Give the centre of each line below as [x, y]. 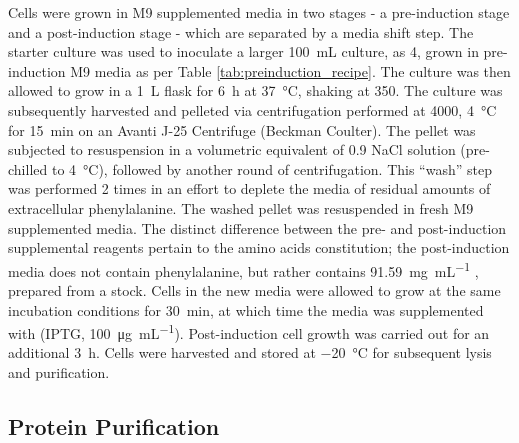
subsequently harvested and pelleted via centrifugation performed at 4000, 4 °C [252, 109]
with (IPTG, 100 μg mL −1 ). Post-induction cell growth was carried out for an [249, 331]
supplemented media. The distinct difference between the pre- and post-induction [257, 227]
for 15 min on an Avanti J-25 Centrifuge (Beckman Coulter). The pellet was [242, 129]
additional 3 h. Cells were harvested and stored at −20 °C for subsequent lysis [250, 352]
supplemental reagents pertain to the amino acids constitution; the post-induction [259, 247]
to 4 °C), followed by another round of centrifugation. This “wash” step [271, 168]
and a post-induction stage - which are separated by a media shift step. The [241, 31]
